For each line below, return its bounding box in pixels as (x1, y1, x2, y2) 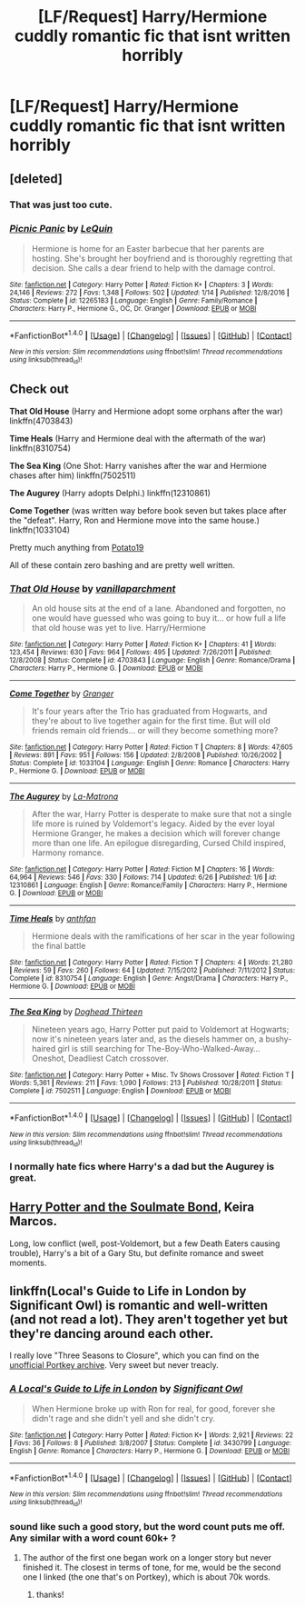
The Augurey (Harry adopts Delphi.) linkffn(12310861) (9, 487, 212, 498)
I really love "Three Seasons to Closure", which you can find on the (9, 1350, 260, 1361)
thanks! (35, 1589, 64, 1600)
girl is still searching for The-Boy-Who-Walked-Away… (57, 1043, 261, 1053)
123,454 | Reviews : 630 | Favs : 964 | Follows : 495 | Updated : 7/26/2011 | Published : (9, 647, 272, 656)
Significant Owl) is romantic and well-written (9, 1298, 269, 1313)
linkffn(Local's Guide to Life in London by (9, 1283, 247, 1299)
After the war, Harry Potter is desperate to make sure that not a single (31, 808, 292, 819)
